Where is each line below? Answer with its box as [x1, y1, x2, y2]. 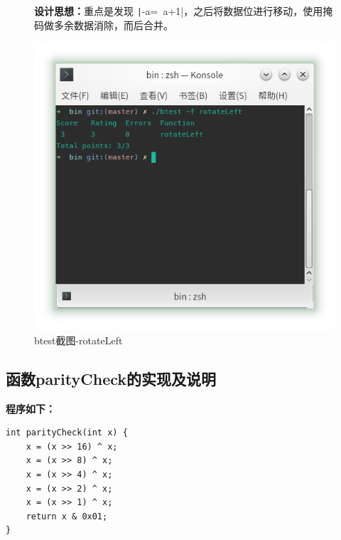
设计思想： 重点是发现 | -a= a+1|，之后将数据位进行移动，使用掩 [34, 4, 333, 18]
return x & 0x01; [26, 511, 108, 522]
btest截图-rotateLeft [34, 332, 123, 347]
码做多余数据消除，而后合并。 [34, 17, 173, 32]
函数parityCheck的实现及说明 [6, 367, 217, 389]
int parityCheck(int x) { [6, 428, 128, 438]
